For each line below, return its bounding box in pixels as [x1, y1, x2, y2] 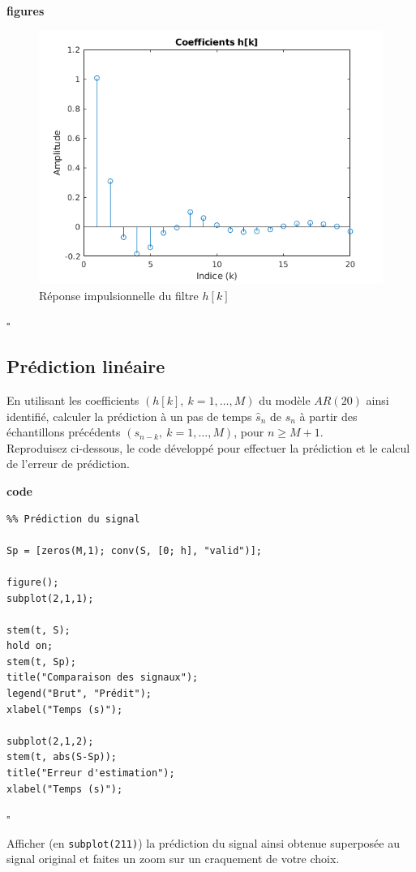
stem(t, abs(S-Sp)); [6, 751, 118, 763]
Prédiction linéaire [6, 354, 165, 379]
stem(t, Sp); [6, 655, 76, 668]
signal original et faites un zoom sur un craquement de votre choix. [6, 850, 340, 867]
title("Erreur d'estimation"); [6, 767, 175, 780]
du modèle [259, 391, 311, 408]
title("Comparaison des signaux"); [6, 672, 199, 684]
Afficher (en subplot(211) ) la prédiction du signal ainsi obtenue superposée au [6, 834, 400, 851]
